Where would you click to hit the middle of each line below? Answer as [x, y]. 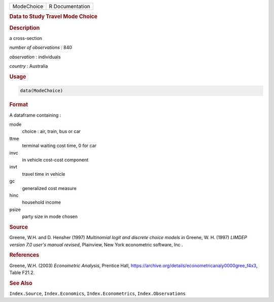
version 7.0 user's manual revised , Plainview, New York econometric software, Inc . [96, 244]
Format [19, 105]
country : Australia [29, 66]
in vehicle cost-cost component [55, 160]
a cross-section [26, 38]
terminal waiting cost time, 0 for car [59, 146]
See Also [21, 283]
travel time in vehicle [44, 174]
